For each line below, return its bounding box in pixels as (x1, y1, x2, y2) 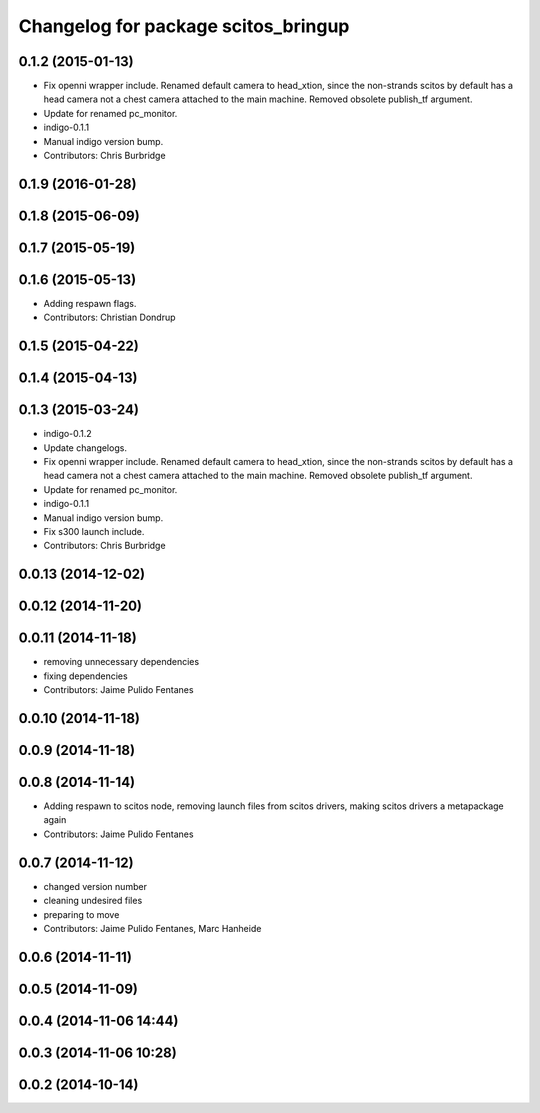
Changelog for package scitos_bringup (18, 15, 350, 37)
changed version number (43, 880, 147, 892)
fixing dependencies (43, 670, 129, 682)
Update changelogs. (43, 441, 127, 454)
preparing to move (43, 908, 120, 920)
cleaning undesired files (43, 895, 143, 907)
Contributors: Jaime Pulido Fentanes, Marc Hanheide (43, 922, 262, 934)
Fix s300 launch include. (43, 526, 145, 538)
